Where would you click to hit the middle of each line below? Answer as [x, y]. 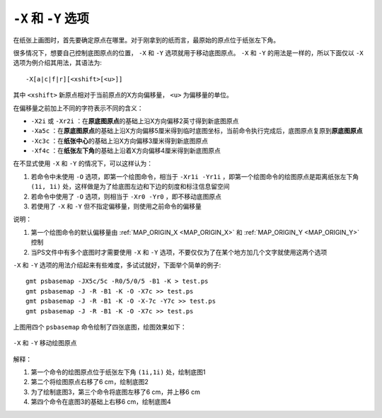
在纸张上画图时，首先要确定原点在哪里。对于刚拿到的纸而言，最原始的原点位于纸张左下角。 [146, 40]
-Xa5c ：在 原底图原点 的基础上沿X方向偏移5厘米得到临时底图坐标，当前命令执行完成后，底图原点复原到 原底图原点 [197, 131]
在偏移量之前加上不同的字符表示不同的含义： [78, 108]
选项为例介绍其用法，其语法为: [58, 63]
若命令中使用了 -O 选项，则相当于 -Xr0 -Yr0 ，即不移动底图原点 [126, 196]
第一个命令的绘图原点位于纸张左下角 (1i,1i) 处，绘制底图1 [118, 372]
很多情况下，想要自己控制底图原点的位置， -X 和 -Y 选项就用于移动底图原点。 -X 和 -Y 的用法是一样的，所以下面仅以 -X [188, 52]
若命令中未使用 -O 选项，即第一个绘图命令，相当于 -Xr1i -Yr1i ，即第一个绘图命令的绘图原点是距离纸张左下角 [195, 176]
